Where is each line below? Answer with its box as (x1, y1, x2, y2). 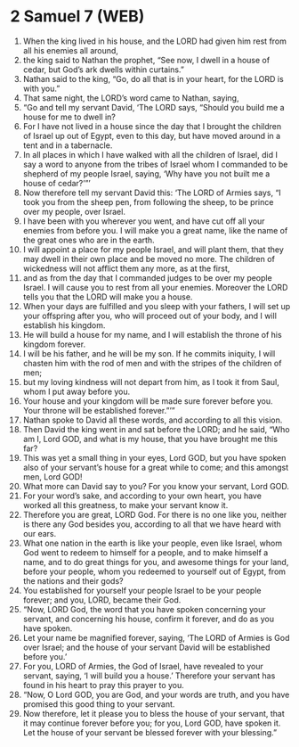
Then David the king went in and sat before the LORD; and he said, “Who (22, 423, 290, 434)
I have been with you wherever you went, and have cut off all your (22, 216, 265, 226)
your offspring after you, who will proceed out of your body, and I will (22, 310, 277, 321)
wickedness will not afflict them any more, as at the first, (22, 263, 230, 274)
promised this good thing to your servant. (22, 698, 175, 710)
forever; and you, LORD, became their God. (22, 595, 182, 605)
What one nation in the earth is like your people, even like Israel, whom (22, 538, 283, 548)
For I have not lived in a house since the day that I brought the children (22, 120, 282, 131)
